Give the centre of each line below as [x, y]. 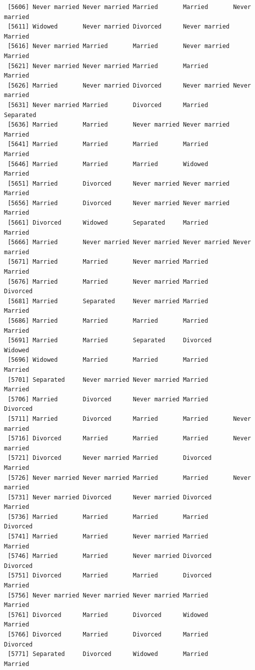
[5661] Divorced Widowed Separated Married [108, 223]
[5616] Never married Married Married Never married [119, 46]
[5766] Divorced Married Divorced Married [108, 634]
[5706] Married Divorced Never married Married [108, 399]
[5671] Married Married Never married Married [108, 262]
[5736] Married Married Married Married [108, 517]
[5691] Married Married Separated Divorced [110, 341]
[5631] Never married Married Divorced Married [108, 105]
